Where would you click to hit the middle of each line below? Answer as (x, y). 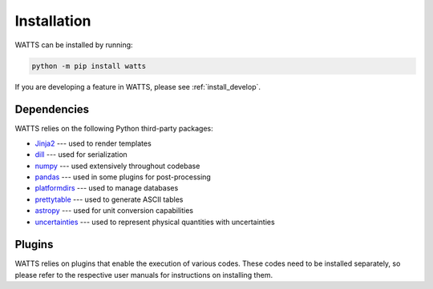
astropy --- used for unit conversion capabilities (114, 211)
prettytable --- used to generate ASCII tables (109, 199)
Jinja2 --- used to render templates (93, 143)
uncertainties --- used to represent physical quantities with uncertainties (155, 222)
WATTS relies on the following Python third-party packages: (114, 129)
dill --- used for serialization (81, 155)
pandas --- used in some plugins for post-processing (123, 177)
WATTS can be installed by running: (74, 45)
